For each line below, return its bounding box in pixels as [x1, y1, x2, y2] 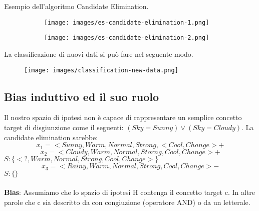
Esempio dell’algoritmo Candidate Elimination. [4, 1, 149, 11]
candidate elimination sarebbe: [4, 132, 98, 142]
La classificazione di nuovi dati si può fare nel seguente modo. [4, 48, 193, 59]
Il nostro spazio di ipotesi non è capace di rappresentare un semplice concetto [4, 112, 242, 123]
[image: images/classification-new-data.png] [24, 66, 178, 74]
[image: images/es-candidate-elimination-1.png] [44, 19, 209, 26]
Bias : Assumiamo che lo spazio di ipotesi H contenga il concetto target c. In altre [4, 187, 255, 197]
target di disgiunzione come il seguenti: [4, 122, 124, 132]
